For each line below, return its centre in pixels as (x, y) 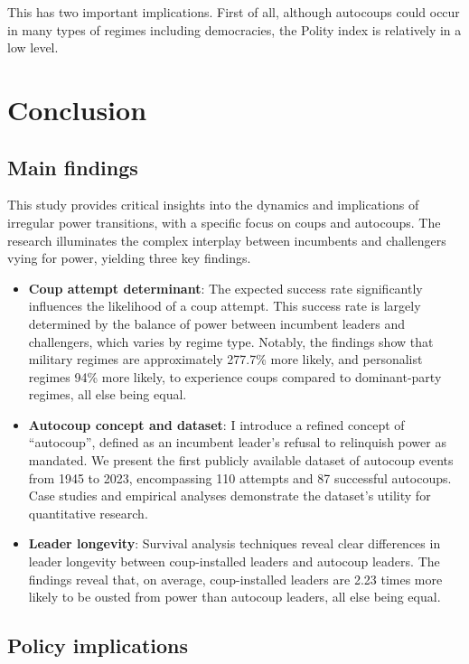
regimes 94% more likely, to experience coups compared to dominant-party (235, 376)
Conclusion (77, 109)
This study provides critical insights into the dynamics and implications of (213, 205)
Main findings (73, 167)
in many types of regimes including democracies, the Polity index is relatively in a (234, 29)
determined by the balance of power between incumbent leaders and (217, 323)
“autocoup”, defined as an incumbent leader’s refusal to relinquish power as (237, 442)
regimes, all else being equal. (108, 394)
